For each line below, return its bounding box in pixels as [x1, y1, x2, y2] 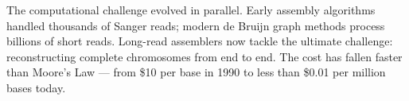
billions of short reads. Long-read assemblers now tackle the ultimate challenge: [6, 33, 393, 49]
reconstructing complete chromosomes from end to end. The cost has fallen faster [6, 48, 403, 64]
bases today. [6, 79, 66, 95]
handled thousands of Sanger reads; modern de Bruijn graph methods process [6, 17, 385, 33]
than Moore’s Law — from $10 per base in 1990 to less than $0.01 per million [6, 64, 386, 80]
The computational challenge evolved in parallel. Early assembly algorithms [6, 2, 376, 17]
